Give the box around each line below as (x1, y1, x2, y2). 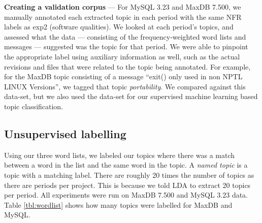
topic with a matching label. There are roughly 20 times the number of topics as (4, 169, 254, 180)
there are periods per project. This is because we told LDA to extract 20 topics (4, 179, 251, 190)
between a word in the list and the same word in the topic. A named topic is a (4, 160, 248, 170)
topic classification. (4, 101, 63, 111)
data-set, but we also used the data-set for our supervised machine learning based (4, 91, 258, 102)
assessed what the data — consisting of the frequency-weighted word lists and (4, 31, 246, 42)
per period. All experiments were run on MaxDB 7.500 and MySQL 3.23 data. (4, 189, 248, 200)
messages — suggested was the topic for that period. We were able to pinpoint (4, 41, 248, 52)
